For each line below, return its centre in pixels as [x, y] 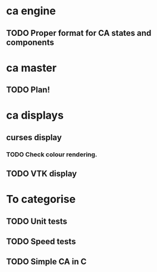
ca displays [35, 115]
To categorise [41, 200]
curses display [34, 137]
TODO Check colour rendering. [52, 154]
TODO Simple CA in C [46, 262]
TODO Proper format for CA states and [79, 33]
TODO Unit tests [37, 221]
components [30, 42]
